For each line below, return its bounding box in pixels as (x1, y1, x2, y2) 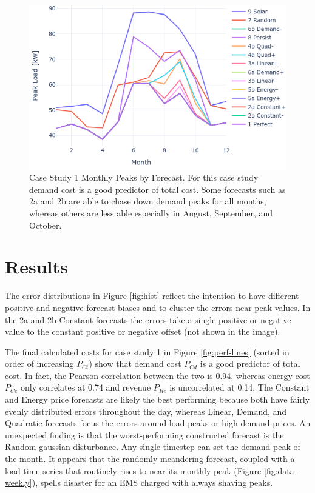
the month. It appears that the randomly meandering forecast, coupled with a (5, 452, 295, 465)
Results (5, 254, 68, 279)
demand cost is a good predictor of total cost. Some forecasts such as (29, 183, 286, 195)
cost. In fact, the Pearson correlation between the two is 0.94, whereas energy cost (5, 369, 310, 381)
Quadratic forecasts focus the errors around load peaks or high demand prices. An (5, 417, 311, 429)
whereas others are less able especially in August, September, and (29, 207, 273, 219)
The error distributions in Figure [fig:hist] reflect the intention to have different (5, 289, 299, 302)
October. (29, 218, 62, 231)
